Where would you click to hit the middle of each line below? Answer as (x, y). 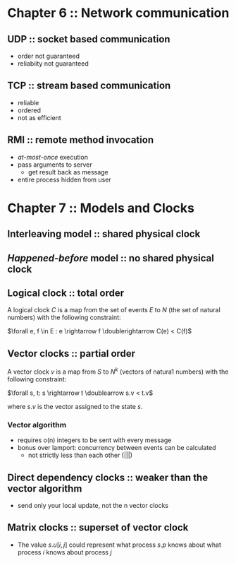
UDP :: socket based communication (89, 39)
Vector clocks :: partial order (72, 354)
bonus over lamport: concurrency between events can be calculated (117, 448)
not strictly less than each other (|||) (80, 455)
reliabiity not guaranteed (53, 64)
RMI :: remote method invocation (80, 140)
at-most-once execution (52, 157)
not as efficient (39, 117)
